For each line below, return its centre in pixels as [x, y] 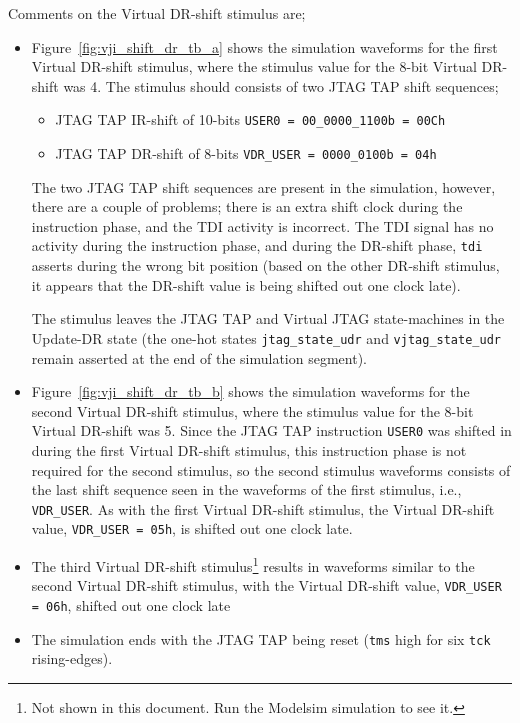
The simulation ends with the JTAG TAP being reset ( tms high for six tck [261, 638]
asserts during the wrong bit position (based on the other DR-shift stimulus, [265, 265]
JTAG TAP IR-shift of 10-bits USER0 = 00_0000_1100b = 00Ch [250, 119]
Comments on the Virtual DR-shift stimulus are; [157, 13]
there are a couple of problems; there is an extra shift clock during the [247, 206]
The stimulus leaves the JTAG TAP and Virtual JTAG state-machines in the [268, 318]
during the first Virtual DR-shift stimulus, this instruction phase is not [249, 450]
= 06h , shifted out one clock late [131, 605]
